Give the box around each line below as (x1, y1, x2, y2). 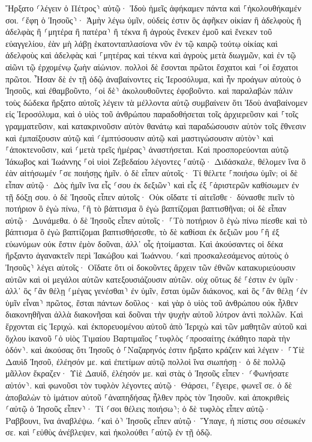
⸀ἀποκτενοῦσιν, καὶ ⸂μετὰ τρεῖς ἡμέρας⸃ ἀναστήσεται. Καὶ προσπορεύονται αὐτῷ (5, 143, 289, 156)
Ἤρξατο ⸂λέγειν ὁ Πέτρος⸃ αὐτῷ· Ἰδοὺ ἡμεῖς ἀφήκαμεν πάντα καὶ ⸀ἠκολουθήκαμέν (5, 2, 302, 14)
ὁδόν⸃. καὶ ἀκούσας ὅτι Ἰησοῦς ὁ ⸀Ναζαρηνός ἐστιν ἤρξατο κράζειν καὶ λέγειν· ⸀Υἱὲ (5, 343, 305, 356)
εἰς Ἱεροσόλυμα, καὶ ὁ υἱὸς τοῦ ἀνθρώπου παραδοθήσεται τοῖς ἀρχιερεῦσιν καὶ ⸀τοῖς (5, 108, 299, 120)
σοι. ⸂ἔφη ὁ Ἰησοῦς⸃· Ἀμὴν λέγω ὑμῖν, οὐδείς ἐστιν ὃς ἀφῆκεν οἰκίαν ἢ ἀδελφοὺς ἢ (5, 13, 301, 26)
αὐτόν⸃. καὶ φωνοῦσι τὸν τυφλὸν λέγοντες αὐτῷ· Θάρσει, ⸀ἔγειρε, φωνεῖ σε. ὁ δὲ (5, 379, 292, 391)
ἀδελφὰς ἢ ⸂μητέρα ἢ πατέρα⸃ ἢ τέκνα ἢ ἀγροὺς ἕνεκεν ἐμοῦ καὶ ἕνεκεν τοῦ (5, 25, 272, 38)
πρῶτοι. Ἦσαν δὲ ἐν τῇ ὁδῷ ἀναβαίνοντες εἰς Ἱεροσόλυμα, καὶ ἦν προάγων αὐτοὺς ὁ (5, 72, 301, 85)
